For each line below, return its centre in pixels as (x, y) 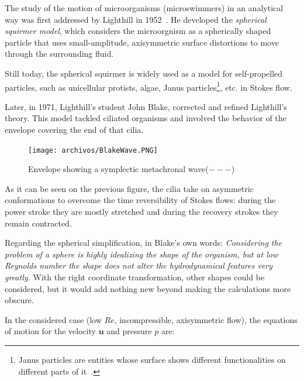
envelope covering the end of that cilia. (74, 129)
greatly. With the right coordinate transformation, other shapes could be (135, 277)
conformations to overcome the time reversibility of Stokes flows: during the (140, 200)
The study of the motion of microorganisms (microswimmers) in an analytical (144, 8)
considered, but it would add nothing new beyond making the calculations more (148, 288)
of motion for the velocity (50, 331)
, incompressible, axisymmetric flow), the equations (206, 319)
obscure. (19, 300)
